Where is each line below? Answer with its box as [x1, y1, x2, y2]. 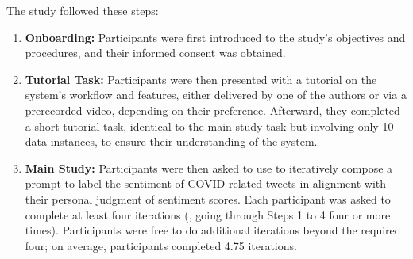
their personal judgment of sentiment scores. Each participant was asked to [25, 190, 391, 207]
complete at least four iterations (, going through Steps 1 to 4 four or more [25, 206, 391, 223]
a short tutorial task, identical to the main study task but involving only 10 [25, 117, 394, 134]
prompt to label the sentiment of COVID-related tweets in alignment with [25, 175, 387, 192]
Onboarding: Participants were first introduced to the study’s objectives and [25, 29, 406, 45]
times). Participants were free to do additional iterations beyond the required [25, 222, 401, 238]
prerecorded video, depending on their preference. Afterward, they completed [25, 101, 400, 118]
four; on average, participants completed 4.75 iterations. [25, 237, 297, 253]
